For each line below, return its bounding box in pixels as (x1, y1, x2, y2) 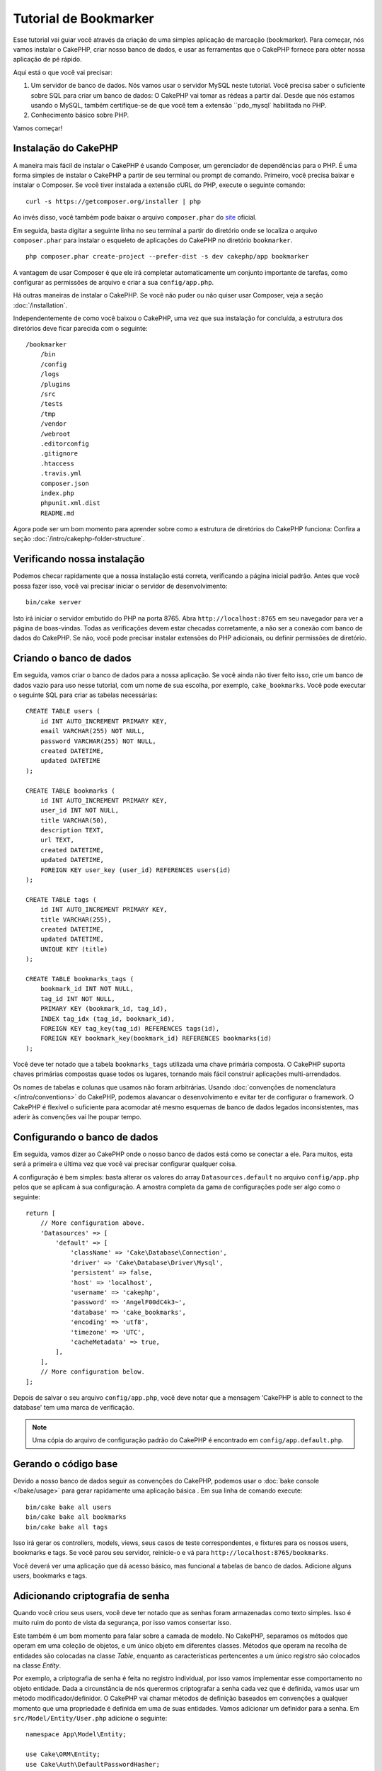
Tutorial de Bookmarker (13, 11, 155, 26)
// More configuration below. (40, 1368, 145, 1376)
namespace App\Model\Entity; (25, 1731, 127, 1738)
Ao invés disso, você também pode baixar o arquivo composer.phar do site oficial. (13, 213, 257, 222)
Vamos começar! (13, 124, 63, 132)
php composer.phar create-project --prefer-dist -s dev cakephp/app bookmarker (25, 252, 309, 261)
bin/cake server (25, 599, 82, 606)
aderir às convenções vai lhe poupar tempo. (13, 1113, 141, 1121)
